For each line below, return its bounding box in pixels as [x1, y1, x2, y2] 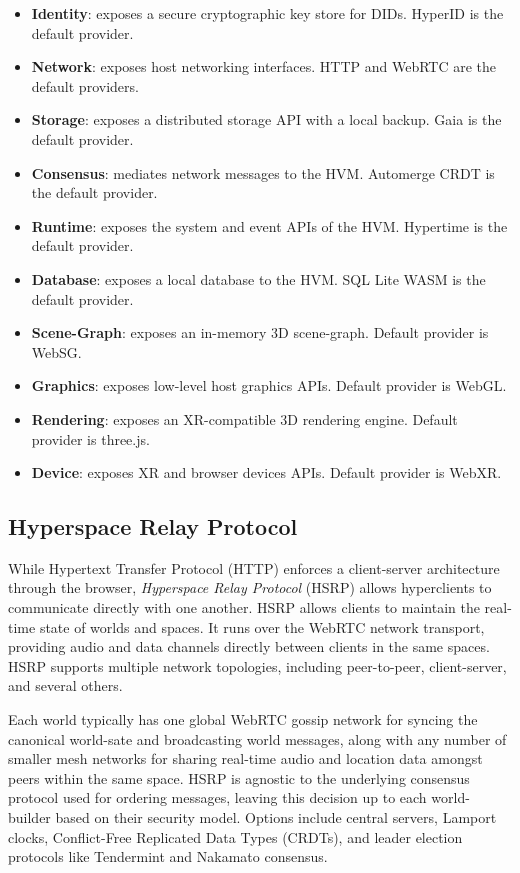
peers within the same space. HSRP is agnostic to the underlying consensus [8, 767, 470, 788]
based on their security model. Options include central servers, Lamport [55, 807, 497, 828]
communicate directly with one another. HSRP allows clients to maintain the [8, 597, 480, 618]
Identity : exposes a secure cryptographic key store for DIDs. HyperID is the [31, 3, 504, 23]
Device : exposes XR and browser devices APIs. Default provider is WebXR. [31, 462, 502, 483]
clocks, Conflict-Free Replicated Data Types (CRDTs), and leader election [8, 826, 463, 847]
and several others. [8, 675, 123, 696]
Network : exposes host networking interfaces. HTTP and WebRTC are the [31, 56, 497, 77]
